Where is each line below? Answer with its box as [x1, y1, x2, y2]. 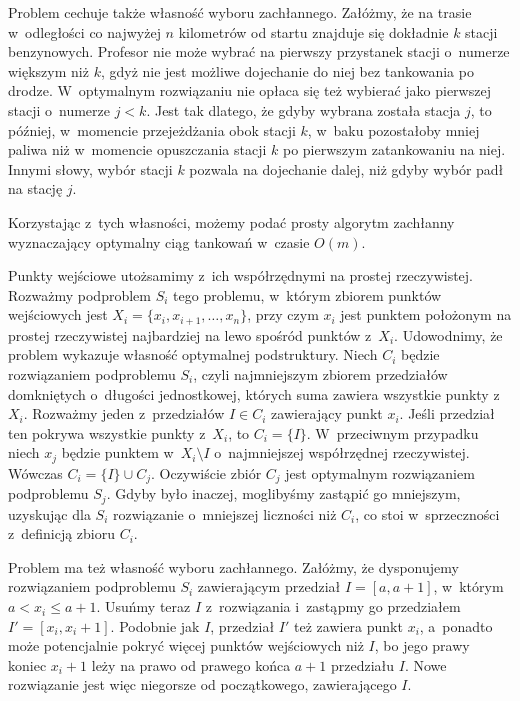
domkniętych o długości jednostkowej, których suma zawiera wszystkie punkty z [8, 383, 500, 404]
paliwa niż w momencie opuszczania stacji [8, 139, 267, 160]
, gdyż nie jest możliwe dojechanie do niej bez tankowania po [100, 60, 474, 81]
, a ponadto [419, 615, 493, 636]
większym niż [8, 60, 89, 81]
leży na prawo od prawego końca [91, 654, 291, 675]
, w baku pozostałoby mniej [307, 119, 480, 140]
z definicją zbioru [8, 523, 116, 544]
